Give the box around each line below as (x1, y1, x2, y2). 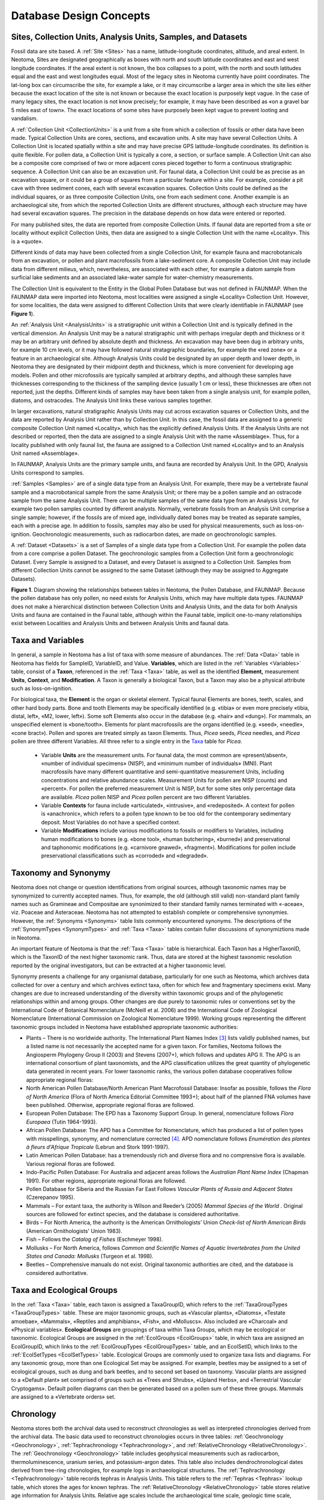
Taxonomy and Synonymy (11, 868, 111, 878)
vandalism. (11, 115, 38, 122)
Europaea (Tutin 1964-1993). (26, 1118, 97, 1125)
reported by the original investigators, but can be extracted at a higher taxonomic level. (11, 962, 226, 969)
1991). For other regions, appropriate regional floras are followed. (26, 1177, 187, 1184)
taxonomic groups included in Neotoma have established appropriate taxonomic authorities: (11, 1023, 238, 1030)
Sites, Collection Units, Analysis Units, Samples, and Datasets (11, 32, 247, 42)
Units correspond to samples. (11, 469, 84, 476)
